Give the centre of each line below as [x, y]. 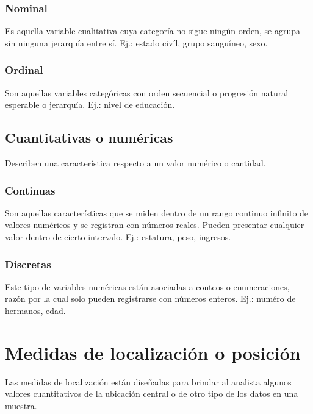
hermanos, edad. [35, 311]
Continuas [30, 190]
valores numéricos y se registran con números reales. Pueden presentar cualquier [155, 225]
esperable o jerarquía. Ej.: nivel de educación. [90, 105]
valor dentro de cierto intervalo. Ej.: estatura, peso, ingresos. [118, 237]
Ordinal [24, 70]
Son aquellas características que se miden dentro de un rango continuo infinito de [157, 212]
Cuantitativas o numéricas [89, 137]
